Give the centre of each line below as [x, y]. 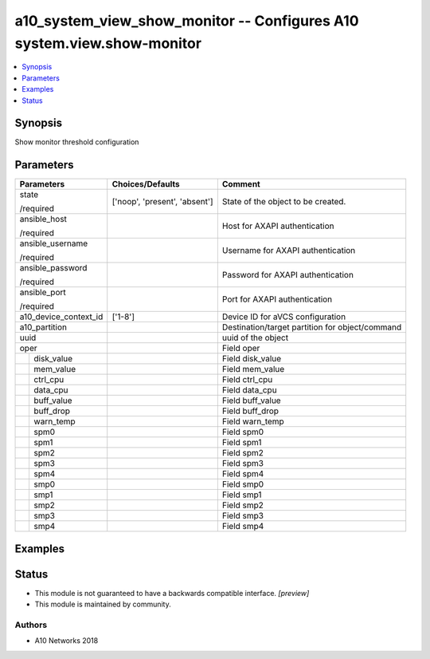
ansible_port [43, 293]
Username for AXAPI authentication [289, 251]
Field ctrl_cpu [247, 380]
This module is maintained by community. [103, 604]
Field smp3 [243, 516]
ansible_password [53, 268]
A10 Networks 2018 [66, 641]
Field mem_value [253, 369]
